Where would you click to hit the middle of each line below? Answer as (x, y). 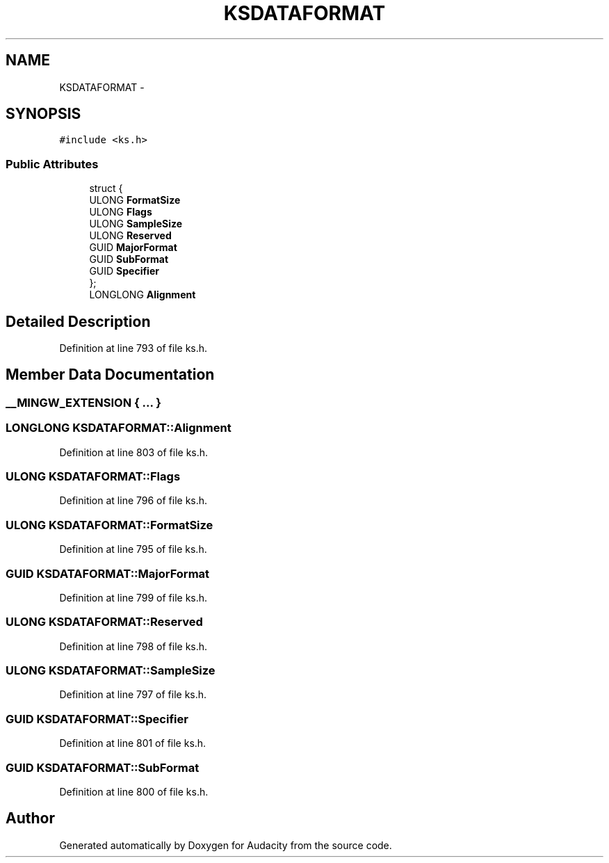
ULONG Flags (121, 212)
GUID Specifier (124, 271)
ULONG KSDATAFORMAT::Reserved (104, 622)
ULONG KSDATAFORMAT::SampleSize (111, 670)
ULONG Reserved (130, 236)
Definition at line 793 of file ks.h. (133, 348)
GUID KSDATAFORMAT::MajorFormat (108, 573)
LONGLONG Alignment (143, 295)
